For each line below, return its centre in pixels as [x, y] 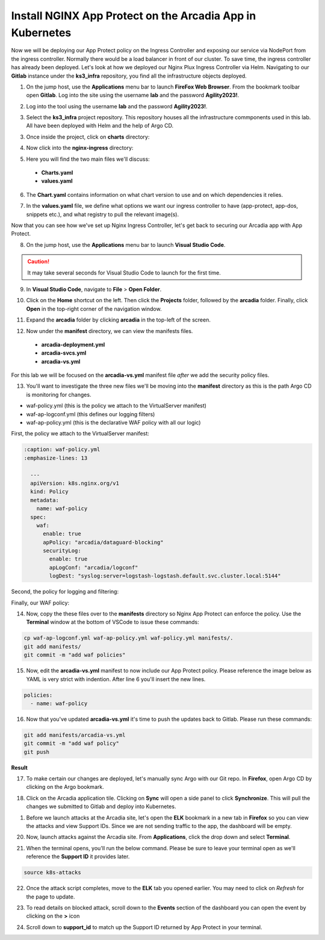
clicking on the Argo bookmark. [65, 787]
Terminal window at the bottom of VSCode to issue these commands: [113, 622]
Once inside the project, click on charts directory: [88, 137]
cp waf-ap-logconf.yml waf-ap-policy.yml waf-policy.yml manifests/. [128, 638]
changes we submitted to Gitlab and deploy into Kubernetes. [101, 806]
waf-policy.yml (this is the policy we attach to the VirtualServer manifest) [116, 406]
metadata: [45, 500]
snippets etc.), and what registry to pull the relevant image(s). [103, 214]
